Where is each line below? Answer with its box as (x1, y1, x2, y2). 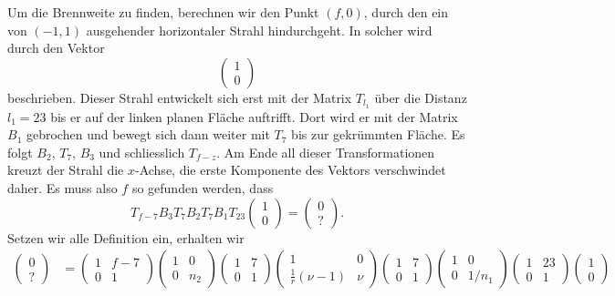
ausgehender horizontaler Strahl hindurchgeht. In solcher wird (86, 20, 433, 39)
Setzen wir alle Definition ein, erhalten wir (7, 228, 245, 247)
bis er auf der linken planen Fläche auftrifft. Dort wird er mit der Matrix (50, 107, 458, 126)
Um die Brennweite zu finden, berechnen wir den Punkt (7, 3, 319, 21)
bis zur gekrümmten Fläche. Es (291, 125, 465, 144)
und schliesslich (99, 142, 185, 161)
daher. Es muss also (7, 179, 118, 198)
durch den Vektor (7, 38, 105, 57)
